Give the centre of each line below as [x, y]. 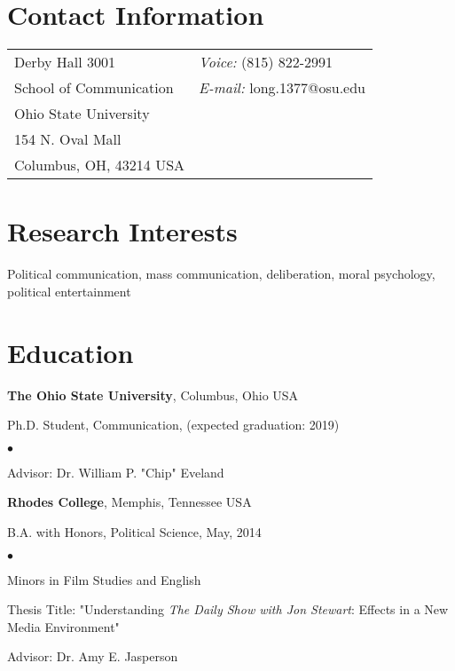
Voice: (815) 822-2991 [266, 62]
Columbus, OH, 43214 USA [100, 165]
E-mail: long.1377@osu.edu [282, 88]
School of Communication [94, 88]
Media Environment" [63, 626]
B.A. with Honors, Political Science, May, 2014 [134, 531]
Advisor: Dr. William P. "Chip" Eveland [116, 472]
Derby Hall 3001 [65, 62]
